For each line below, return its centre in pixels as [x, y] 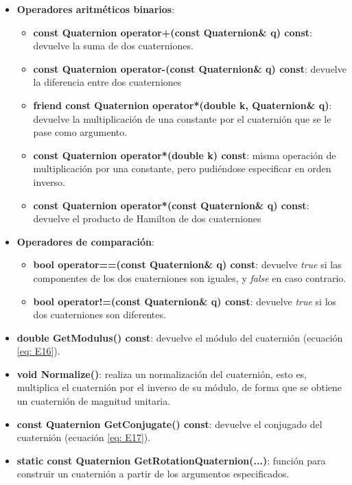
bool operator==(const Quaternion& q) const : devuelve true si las [187, 264]
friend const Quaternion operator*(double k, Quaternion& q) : [183, 105]
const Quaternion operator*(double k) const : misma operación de [185, 155]
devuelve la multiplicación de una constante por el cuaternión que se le [182, 118]
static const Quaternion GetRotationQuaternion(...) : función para [171, 460]
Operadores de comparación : [85, 241]
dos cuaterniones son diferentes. [99, 315]
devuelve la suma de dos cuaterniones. [113, 46]
